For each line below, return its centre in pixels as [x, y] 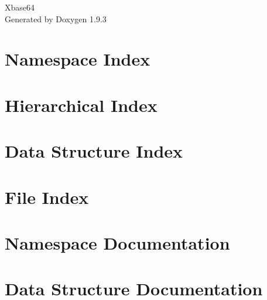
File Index [47, 197]
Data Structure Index [94, 151]
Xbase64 [20, 7]
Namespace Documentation [117, 242]
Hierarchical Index [81, 105]
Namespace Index [78, 59]
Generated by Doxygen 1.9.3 [56, 18]
